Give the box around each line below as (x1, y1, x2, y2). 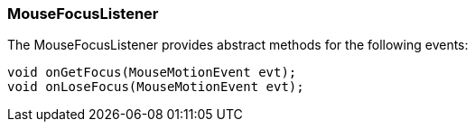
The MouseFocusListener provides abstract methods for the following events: (7, 37, 469, 53)
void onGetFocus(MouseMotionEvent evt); (7, 65, 297, 80)
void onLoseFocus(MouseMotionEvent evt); (7, 79, 304, 95)
